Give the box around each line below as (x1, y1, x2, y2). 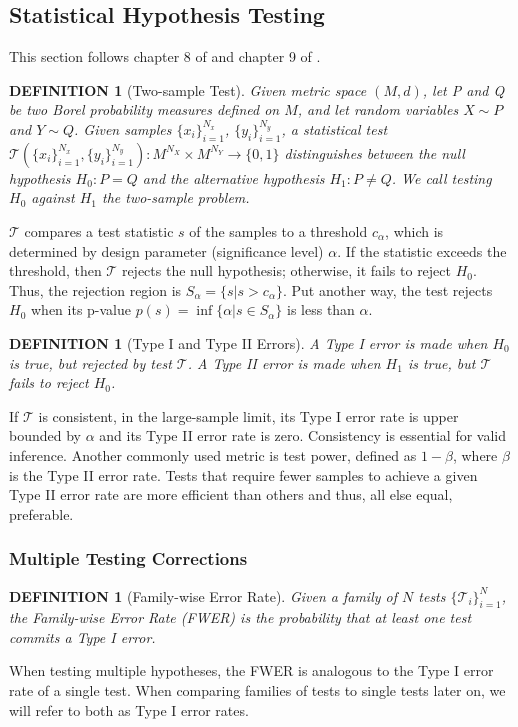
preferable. (9, 503, 74, 524)
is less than (287, 299, 355, 320)
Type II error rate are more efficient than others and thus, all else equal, (9, 484, 453, 505)
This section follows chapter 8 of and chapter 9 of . (9, 46, 321, 67)
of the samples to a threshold (189, 220, 368, 241)
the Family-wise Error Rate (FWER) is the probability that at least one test (9, 607, 472, 628)
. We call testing (391, 167, 492, 188)
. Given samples (74, 118, 172, 139)
